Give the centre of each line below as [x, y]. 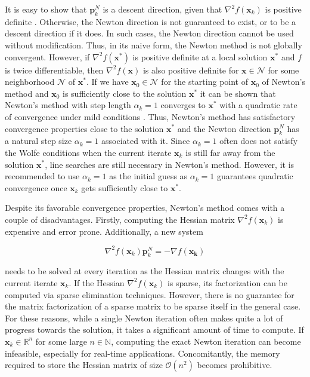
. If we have [107, 82]
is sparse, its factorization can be [227, 282]
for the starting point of [204, 82]
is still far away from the [230, 152]
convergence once [36, 187]
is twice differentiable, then [54, 70]
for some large [61, 341]
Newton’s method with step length [68, 105]
